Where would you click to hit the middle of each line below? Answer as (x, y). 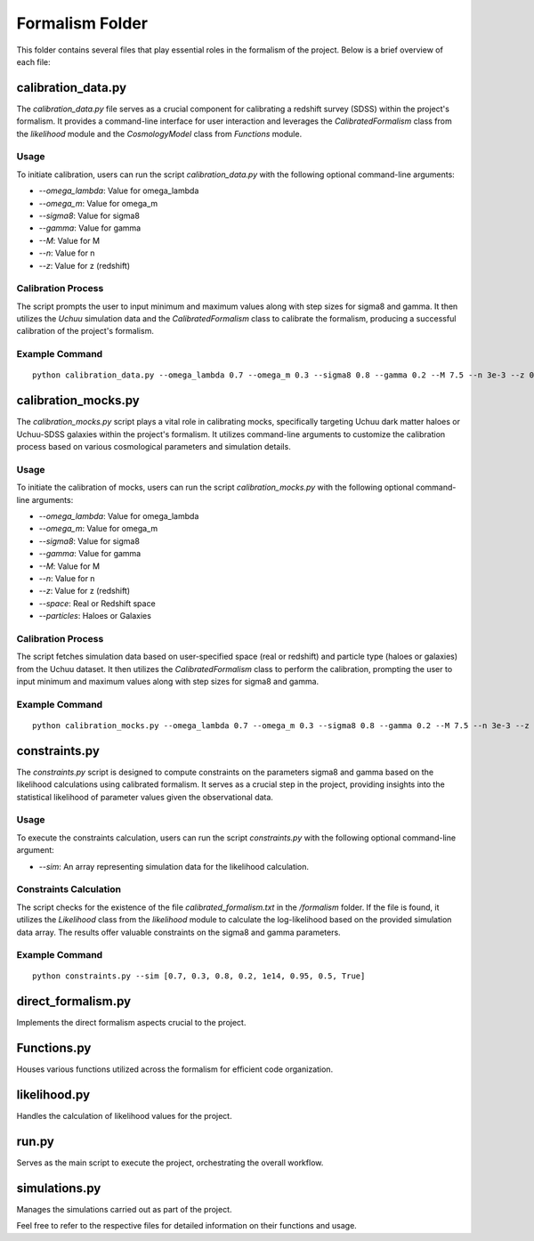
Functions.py (54, 1048)
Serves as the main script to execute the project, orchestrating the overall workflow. (170, 1163)
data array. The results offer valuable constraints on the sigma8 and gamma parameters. (179, 932)
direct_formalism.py (74, 1002)
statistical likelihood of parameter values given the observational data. (145, 797)
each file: (33, 61)
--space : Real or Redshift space (97, 603)
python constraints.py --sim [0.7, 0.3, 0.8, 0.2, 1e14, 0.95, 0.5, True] (199, 976)
